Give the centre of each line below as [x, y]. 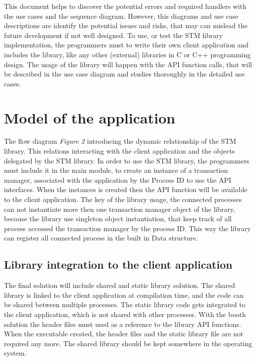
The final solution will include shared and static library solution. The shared [120, 285]
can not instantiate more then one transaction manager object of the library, [120, 209]
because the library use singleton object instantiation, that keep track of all [118, 219]
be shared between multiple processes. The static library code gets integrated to [125, 304]
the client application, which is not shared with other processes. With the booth [125, 314]
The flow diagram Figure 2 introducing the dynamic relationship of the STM [120, 141]
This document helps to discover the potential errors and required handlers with [125, 6]
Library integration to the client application [118, 264]
